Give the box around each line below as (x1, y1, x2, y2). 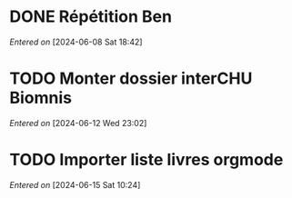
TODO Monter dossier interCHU (9, 68, 253, 89)
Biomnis (9, 88, 73, 108)
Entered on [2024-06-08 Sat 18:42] (9, 36, 143, 47)
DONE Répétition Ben (9, 6, 173, 27)
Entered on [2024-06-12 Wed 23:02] (9, 117, 147, 128)
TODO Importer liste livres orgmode (9, 150, 284, 170)
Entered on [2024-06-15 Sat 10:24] (9, 179, 141, 190)
